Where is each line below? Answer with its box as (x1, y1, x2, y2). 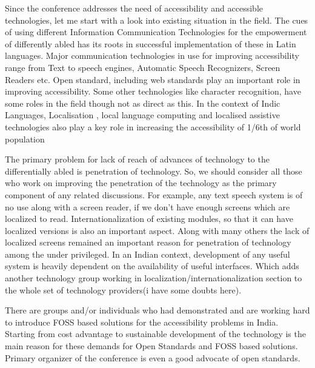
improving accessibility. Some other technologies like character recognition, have (5, 85, 301, 98)
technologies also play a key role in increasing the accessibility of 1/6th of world (5, 120, 301, 133)
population (5, 132, 45, 145)
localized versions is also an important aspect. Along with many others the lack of (5, 224, 310, 236)
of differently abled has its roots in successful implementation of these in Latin (5, 37, 296, 50)
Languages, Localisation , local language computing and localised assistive (5, 109, 280, 121)
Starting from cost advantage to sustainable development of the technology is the (5, 327, 306, 340)
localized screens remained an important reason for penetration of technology (5, 236, 291, 249)
